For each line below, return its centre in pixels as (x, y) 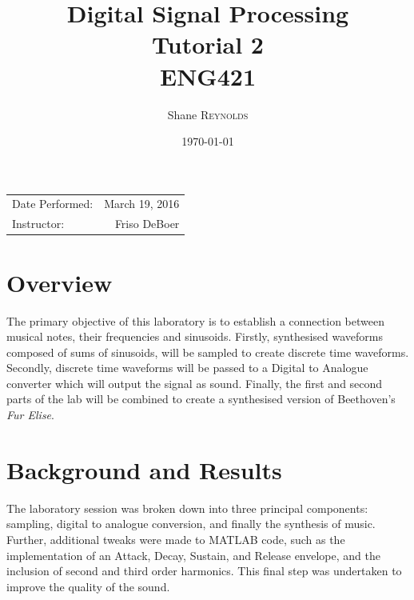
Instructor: (38, 224)
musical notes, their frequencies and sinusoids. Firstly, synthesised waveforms (195, 336)
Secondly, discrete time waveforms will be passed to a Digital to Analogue (187, 368)
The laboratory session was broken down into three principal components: (187, 508)
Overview (60, 282)
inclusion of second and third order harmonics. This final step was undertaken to (204, 571)
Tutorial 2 (208, 44)
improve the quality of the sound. (88, 586)
